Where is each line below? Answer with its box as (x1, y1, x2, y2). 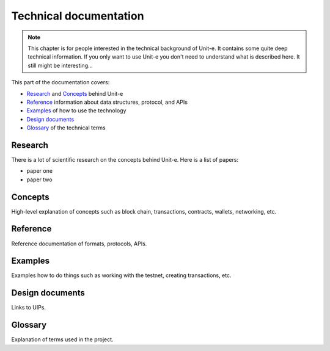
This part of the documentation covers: (11, 79, 110, 86)
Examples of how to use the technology (26, 107, 127, 114)
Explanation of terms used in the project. (11, 336, 114, 343)
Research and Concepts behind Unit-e (26, 90, 123, 97)
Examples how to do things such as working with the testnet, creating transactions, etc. (11, 272, 232, 279)
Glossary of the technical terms (26, 124, 106, 131)
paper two (26, 176, 53, 183)
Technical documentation (11, 9, 144, 23)
